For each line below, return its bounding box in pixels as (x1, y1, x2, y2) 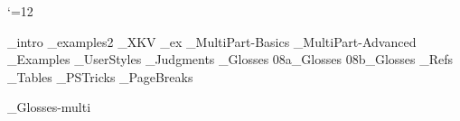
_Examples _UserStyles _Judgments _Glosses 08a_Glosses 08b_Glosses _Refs (7, 50, 454, 69)
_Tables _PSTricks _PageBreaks (7, 67, 193, 86)
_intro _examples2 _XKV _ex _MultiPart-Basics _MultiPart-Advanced (7, 32, 417, 51)
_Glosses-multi (7, 98, 91, 116)
